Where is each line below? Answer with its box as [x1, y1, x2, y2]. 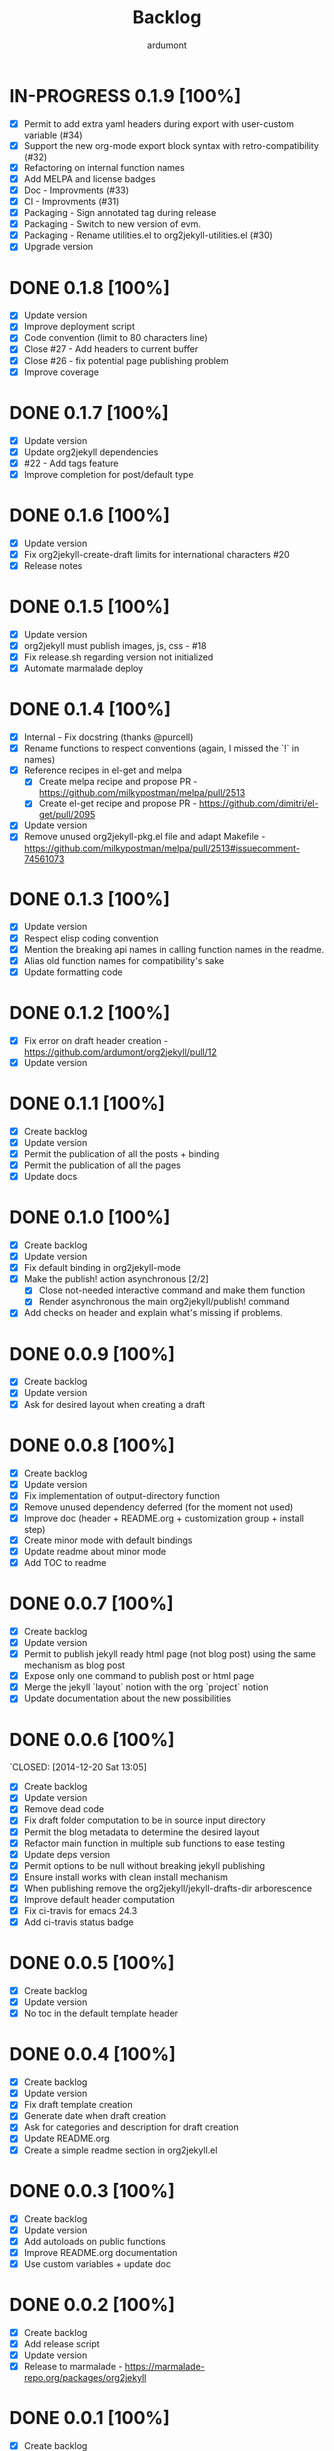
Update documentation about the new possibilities [23, 1692, 232, 1705]
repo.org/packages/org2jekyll [23, 2372, 147, 2383]
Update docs [23, 1171, 78, 1182]
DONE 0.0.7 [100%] [9, 1592, 174, 1615]
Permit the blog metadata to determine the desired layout [23, 1826, 260, 1838]
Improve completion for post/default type [23, 468, 194, 480]
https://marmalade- [124, 2360, 206, 2372]
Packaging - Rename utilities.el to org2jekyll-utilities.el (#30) [23, 229, 274, 241]
